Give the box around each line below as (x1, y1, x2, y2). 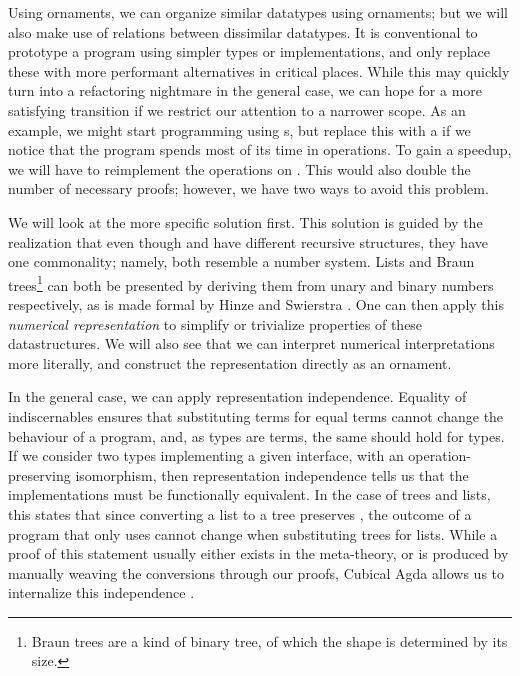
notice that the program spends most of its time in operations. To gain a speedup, (8, 139, 512, 160)
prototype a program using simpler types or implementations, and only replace (8, 41, 491, 62)
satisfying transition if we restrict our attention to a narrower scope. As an (8, 99, 466, 120)
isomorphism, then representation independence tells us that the (75, 464, 469, 485)
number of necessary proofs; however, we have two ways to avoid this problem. (8, 178, 489, 199)
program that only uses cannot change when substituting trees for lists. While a (8, 523, 498, 544)
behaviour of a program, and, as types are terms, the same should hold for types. (8, 425, 505, 446)
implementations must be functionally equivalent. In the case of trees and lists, (8, 484, 491, 505)
